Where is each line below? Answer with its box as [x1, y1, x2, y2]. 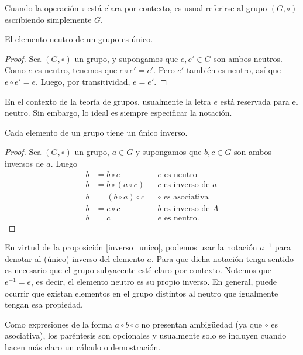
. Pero [153, 64, 175, 76]
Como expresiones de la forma [5, 318, 112, 330]
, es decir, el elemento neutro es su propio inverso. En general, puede [31, 275, 277, 288]
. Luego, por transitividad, [36, 75, 130, 87]
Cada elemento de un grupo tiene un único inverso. [5, 126, 188, 138]
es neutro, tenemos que [35, 64, 118, 76]
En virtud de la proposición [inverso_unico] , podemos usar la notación [5, 241, 257, 253]
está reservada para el [220, 95, 298, 107]
